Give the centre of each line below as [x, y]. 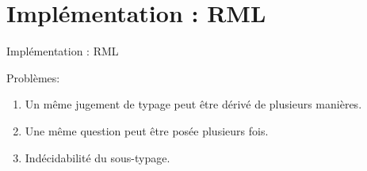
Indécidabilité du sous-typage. [97, 157]
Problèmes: [33, 77]
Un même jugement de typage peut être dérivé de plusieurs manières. [193, 104]
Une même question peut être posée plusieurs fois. [147, 130]
